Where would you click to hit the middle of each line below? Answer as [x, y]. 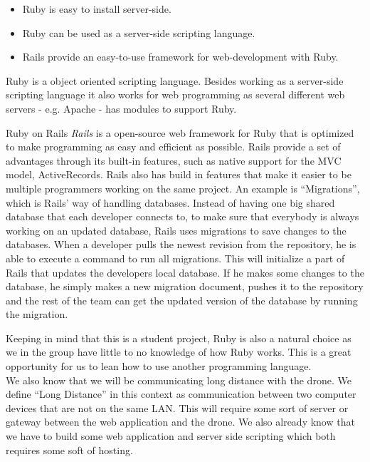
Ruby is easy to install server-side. [97, 9]
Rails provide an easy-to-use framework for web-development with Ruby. [180, 57]
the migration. [37, 314]
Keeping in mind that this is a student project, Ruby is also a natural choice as [179, 338]
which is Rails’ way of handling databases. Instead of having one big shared [170, 202]
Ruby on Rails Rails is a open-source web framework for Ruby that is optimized [180, 132]
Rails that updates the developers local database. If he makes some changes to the [185, 272]
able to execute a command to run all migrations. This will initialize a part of [175, 258]
